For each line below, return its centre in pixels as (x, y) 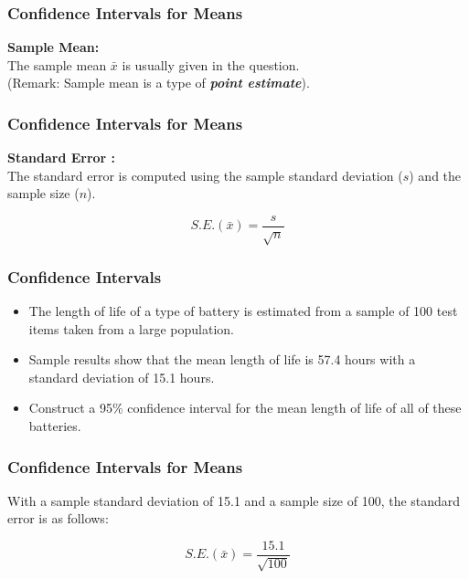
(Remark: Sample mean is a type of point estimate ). (159, 83)
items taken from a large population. (131, 328)
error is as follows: (58, 518)
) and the (435, 175)
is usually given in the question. (211, 64)
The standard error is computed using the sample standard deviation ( (205, 175)
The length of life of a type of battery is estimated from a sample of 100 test (243, 311)
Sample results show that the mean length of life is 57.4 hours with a (222, 359)
